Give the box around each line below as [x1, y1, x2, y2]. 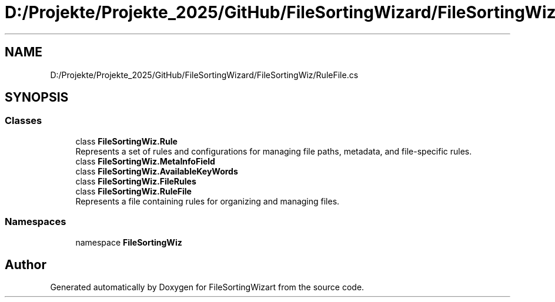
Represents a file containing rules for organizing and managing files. [75, 196, 340, 206]
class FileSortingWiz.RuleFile [75, 186, 192, 196]
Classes [5, 115, 42, 127]
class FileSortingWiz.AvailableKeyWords [75, 166, 238, 176]
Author [5, 257, 46, 272]
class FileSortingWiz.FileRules [75, 176, 196, 186]
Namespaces [5, 216, 66, 228]
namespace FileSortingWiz [75, 237, 182, 247]
